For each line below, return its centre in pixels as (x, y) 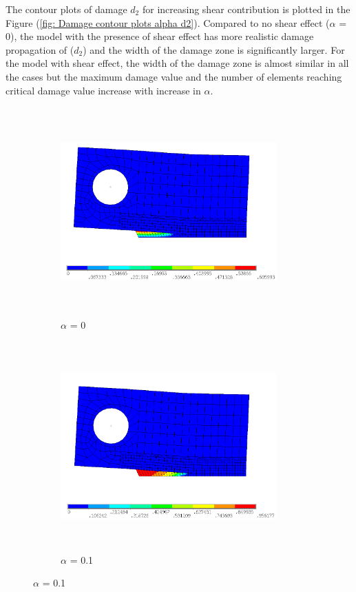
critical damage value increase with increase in (103, 90)
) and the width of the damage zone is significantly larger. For (214, 49)
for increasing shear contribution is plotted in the (246, 9)
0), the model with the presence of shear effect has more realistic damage (160, 36)
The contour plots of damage (66, 9)
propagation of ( (40, 49)
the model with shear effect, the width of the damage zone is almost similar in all (177, 63)
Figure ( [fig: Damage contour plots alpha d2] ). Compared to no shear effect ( (168, 22)
